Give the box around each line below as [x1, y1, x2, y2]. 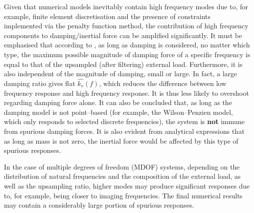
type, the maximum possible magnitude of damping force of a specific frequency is [4, 49, 251, 59]
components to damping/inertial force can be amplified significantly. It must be [4, 30, 242, 40]
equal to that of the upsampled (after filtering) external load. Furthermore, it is [4, 59, 243, 69]
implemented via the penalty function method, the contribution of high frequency [4, 21, 249, 31]
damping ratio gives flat [4, 78, 75, 88]
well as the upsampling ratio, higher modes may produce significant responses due [4, 180, 250, 191]
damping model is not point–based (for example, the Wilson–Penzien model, [4, 106, 233, 117]
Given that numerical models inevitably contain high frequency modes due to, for [4, 1, 248, 11]
